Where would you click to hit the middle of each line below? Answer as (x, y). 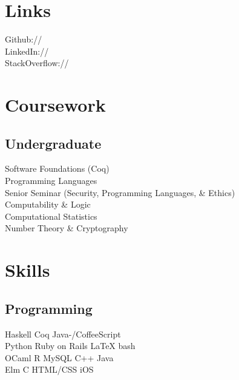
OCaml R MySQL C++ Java (59, 357)
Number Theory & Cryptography (67, 228)
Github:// (24, 39)
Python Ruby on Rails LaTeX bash (70, 346)
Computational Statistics (51, 216)
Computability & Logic (48, 204)
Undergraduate (53, 143)
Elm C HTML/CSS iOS (49, 369)
